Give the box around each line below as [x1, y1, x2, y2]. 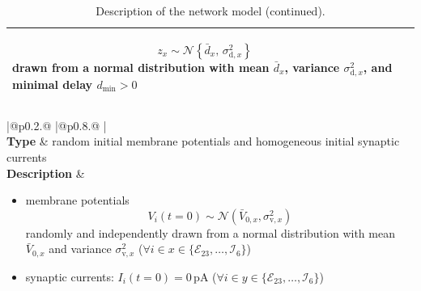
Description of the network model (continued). [96, 2, 325, 19]
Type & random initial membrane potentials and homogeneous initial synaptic [6, 133, 400, 150]
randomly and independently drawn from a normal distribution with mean [25, 224, 395, 241]
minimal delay [12, 75, 93, 92]
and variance [49, 240, 112, 257]
